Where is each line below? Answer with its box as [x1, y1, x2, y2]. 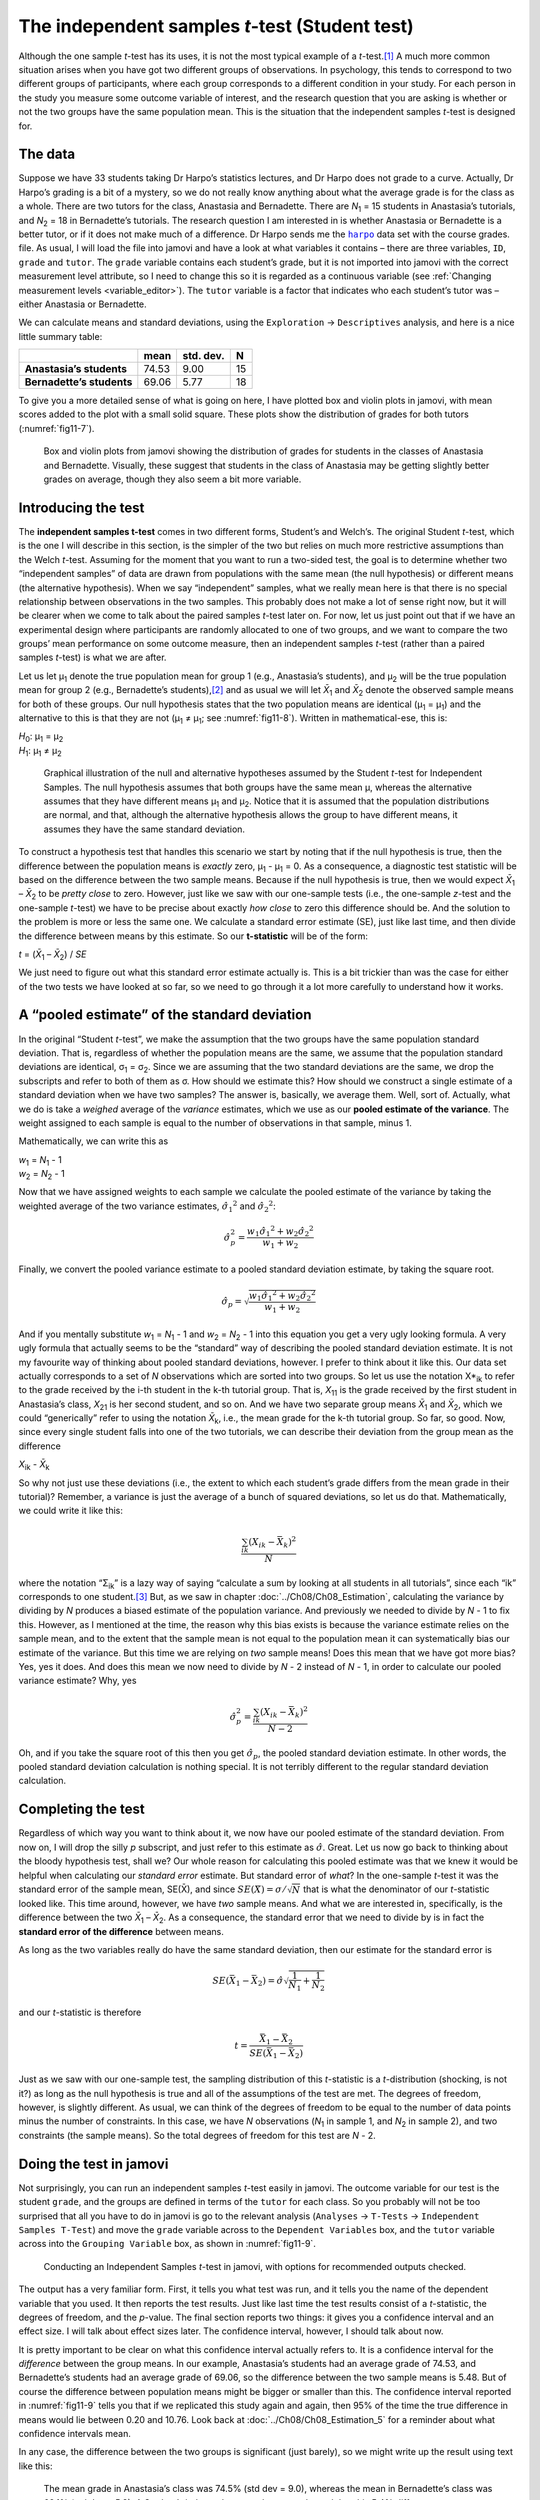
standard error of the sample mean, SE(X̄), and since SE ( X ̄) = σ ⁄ [18, 1883, 286, 1895]
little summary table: [18, 330, 103, 342]
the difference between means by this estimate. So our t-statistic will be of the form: [18, 930, 369, 942]
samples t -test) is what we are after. [18, 651, 167, 664]
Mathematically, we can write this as [18, 1135, 169, 1147]
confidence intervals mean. [18, 2428, 132, 2440]
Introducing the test [18, 499, 145, 516]
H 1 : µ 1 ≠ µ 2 [18, 744, 62, 759]
